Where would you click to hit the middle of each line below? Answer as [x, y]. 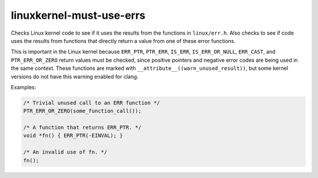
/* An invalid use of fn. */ [65, 152]
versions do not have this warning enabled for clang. [74, 76]
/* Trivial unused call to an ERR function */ [92, 103]
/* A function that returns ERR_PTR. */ [82, 127]
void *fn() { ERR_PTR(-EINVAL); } [73, 136]
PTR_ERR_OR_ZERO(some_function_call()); [82, 111]
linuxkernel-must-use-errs [78, 15]
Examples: [24, 87]
